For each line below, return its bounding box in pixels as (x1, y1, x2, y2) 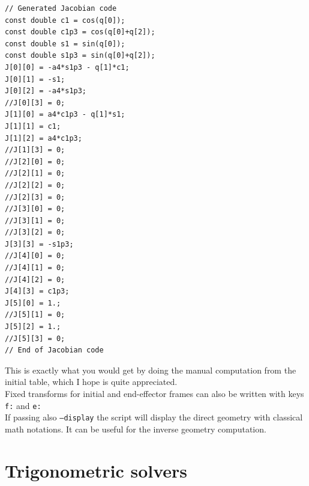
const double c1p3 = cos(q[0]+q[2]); (5, 28, 155, 37)
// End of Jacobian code (5, 346, 104, 355)
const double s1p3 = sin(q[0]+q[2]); (5, 51, 155, 60)
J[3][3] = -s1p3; (5, 239, 74, 248)
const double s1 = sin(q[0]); (5, 39, 125, 48)
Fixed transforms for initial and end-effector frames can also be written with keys (5, 387, 304, 399)
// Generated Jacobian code (5, 4, 117, 13)
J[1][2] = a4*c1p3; (5, 134, 82, 143)
